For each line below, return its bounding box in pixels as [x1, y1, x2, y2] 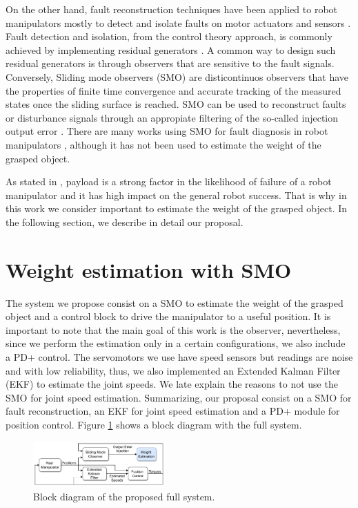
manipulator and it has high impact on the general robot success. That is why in [6, 187, 347, 202]
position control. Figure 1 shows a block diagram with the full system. [6, 417, 302, 431]
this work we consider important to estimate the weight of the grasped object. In [6, 201, 348, 216]
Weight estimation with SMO [6, 255, 292, 283]
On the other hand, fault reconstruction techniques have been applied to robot [6, 2, 338, 16]
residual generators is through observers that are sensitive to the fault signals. [6, 56, 335, 70]
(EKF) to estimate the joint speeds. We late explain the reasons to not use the [6, 377, 338, 391]
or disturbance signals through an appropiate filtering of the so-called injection [6, 110, 339, 124]
